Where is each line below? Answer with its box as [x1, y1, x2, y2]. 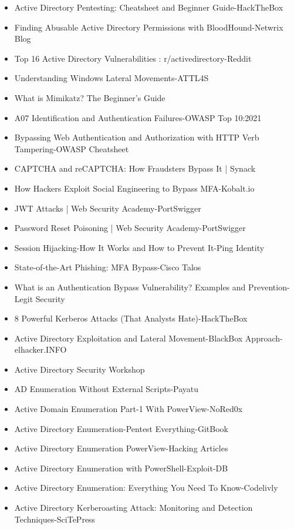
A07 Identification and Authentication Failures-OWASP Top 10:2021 [14, 111, 262, 123]
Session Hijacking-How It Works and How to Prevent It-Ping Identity [14, 241, 265, 253]
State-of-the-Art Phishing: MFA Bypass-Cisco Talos [14, 261, 201, 273]
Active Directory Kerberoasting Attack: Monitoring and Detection [14, 501, 253, 514]
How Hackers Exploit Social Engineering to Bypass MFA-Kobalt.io [14, 182, 255, 194]
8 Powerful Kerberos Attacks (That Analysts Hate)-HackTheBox [14, 312, 248, 324]
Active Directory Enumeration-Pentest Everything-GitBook [14, 422, 228, 434]
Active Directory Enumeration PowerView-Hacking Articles [14, 442, 228, 454]
